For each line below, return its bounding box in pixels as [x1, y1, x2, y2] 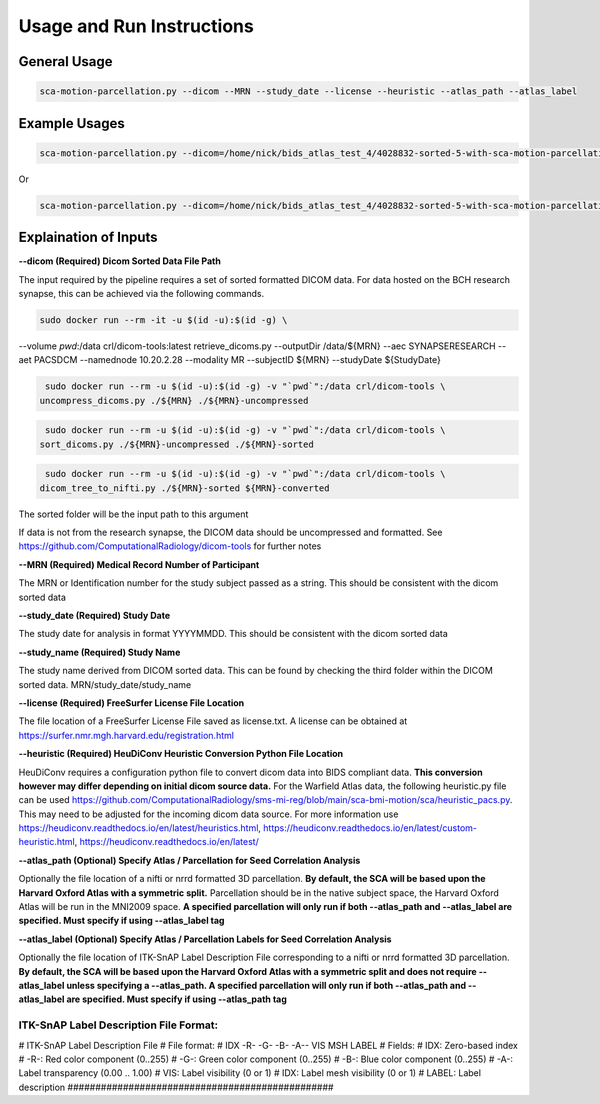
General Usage [18, 53, 114, 70]
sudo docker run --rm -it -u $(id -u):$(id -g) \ [39, 314, 288, 325]
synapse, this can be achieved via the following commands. [18, 288, 265, 299]
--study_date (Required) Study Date [18, 610, 170, 621]
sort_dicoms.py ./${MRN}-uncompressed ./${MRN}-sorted [39, 438, 314, 450]
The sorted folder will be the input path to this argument [18, 508, 249, 520]
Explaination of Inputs [18, 229, 159, 246]
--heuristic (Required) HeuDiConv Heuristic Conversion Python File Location [18, 748, 344, 760]
